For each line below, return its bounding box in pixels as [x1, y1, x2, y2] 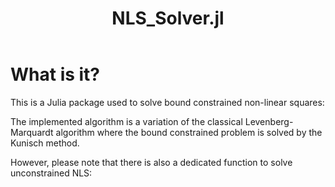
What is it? [10, 63, 101, 86]
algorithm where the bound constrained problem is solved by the [55, 126, 323, 138]
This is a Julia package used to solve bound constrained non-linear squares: [10, 96, 325, 108]
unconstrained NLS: [10, 167, 93, 179]
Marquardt [10, 126, 54, 138]
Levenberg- [244, 115, 294, 127]
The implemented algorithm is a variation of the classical [10, 115, 243, 127]
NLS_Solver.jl [111, 7, 225, 30]
